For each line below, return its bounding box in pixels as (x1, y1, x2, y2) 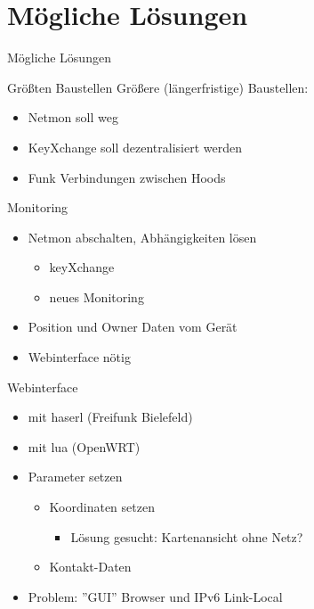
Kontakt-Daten (49, 557, 132, 576)
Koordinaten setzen (49, 498, 155, 516)
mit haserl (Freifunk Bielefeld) (28, 407, 193, 426)
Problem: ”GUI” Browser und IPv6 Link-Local (28, 587, 283, 605)
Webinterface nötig (28, 348, 131, 366)
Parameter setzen (28, 467, 123, 486)
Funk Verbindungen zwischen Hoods (28, 168, 226, 186)
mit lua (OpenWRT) (28, 437, 141, 456)
